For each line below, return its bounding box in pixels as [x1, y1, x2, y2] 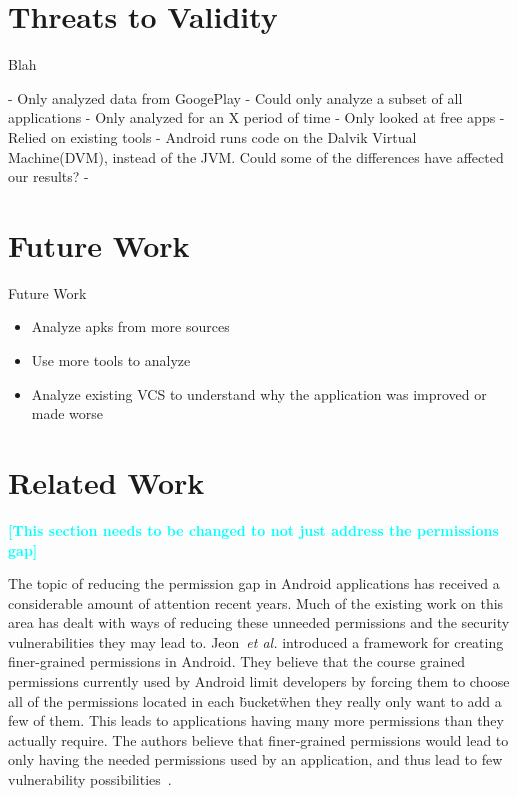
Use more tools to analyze [31, 350, 191, 370]
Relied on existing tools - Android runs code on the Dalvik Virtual [8, 126, 417, 147]
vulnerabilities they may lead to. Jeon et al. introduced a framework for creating [8, 631, 504, 652]
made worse [31, 403, 104, 424]
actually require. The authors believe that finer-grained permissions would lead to [8, 729, 509, 750]
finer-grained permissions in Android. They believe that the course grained [8, 651, 466, 672]
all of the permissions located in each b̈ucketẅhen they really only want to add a [8, 690, 502, 711]
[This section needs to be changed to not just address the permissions [8, 519, 499, 540]
